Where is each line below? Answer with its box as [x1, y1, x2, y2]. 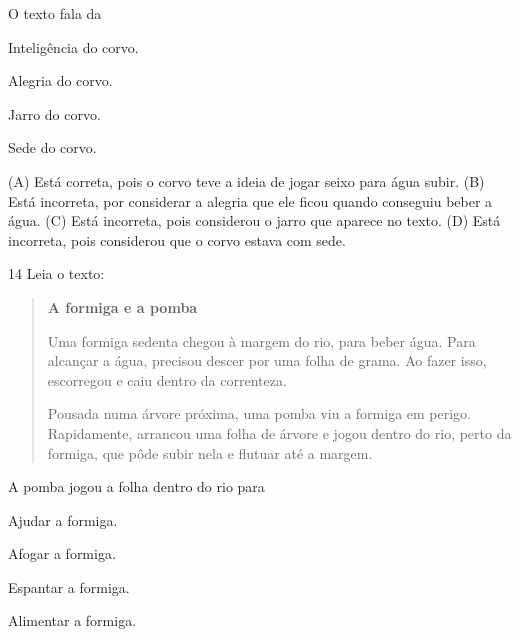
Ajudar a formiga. [8, 509, 118, 530]
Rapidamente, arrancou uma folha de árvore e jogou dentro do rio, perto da [47, 422, 512, 443]
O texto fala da [8, 3, 102, 23]
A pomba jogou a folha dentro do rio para [8, 476, 265, 497]
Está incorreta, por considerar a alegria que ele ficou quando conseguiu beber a [8, 190, 493, 211]
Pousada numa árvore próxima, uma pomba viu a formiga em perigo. [47, 403, 472, 424]
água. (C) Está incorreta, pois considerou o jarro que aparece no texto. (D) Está [8, 210, 501, 231]
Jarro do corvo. [8, 103, 101, 124]
